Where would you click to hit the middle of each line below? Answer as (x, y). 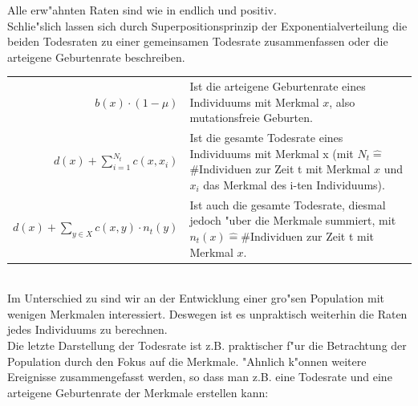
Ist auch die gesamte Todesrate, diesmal (288, 204)
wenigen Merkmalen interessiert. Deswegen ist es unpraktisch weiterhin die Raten (207, 313)
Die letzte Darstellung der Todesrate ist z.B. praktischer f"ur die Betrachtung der (207, 345)
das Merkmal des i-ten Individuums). (294, 184)
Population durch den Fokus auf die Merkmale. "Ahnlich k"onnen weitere (187, 361)
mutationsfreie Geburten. (251, 118)
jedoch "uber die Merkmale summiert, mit (293, 220)
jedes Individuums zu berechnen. (87, 329)
